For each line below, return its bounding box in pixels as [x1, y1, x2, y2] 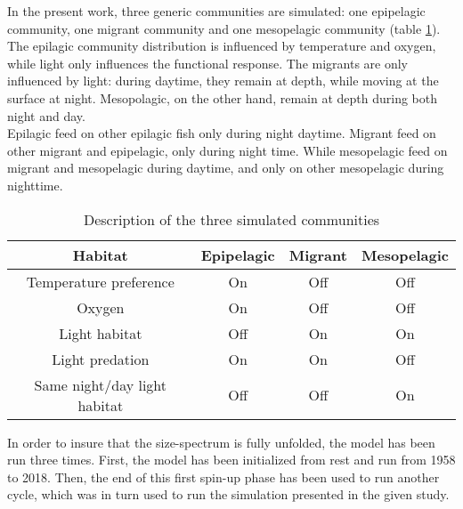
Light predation [52, 348, 150, 369]
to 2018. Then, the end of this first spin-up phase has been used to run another [7, 467, 440, 486]
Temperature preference [26, 271, 175, 292]
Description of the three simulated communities [83, 208, 380, 230]
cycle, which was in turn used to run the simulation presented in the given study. [7, 485, 450, 504]
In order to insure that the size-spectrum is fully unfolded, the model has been [7, 432, 435, 451]
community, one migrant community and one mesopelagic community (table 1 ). [7, 19, 441, 37]
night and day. [7, 106, 85, 125]
